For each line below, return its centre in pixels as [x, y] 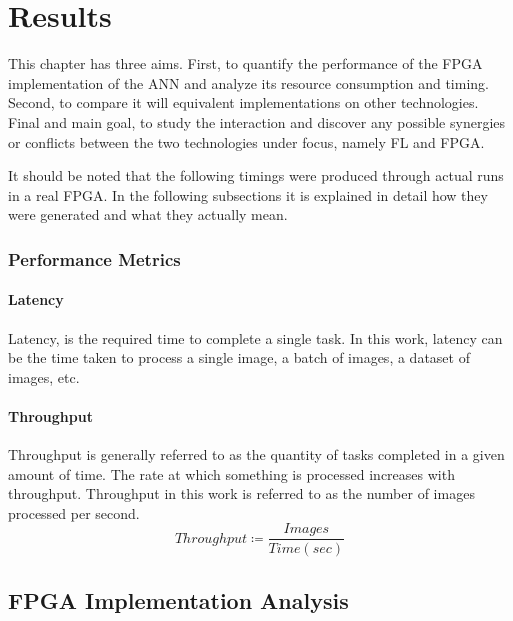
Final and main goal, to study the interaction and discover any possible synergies [257, 121]
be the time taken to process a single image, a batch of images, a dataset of [239, 357]
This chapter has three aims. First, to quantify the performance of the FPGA [245, 63]
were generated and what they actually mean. [148, 214]
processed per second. [74, 512]
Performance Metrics [94, 258]
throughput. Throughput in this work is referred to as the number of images [241, 493]
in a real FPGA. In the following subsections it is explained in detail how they [248, 194]
